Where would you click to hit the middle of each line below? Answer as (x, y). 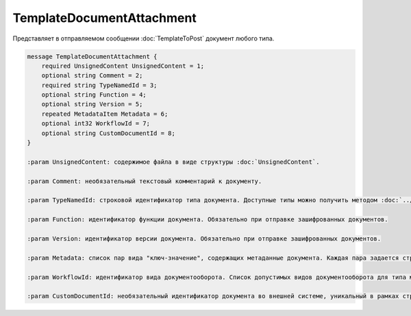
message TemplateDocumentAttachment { (92, 56)
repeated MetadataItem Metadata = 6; (105, 114)
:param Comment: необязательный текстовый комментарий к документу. (145, 181)
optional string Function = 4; (94, 95)
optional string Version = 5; (92, 104)
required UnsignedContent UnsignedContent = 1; (123, 66)
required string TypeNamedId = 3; (99, 85)
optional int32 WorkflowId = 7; (96, 124)
